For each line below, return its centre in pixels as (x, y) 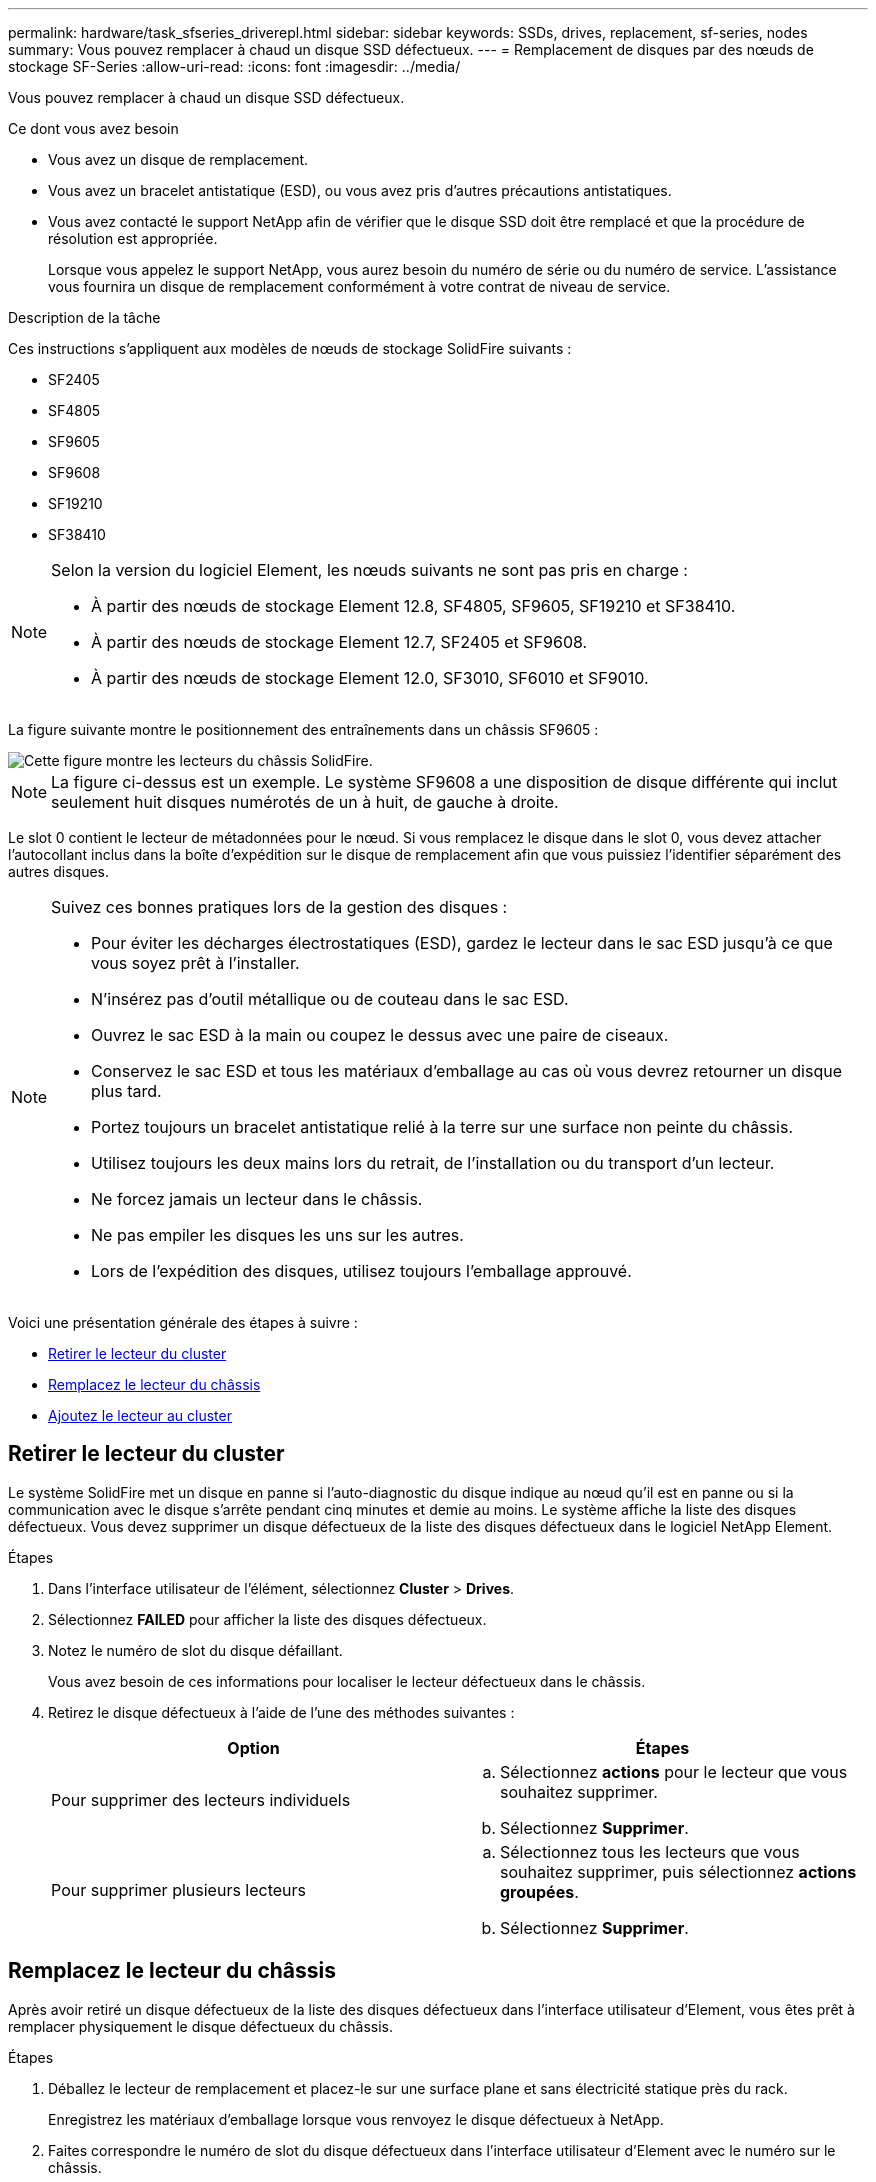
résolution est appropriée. (133, 238)
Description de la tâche (84, 317)
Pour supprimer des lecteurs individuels (201, 1799)
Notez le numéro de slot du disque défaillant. (195, 1650)
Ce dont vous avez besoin (93, 128)
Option (253, 1747)
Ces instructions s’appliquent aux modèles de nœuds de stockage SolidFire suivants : (290, 348)
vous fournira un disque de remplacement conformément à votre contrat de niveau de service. (359, 286)
